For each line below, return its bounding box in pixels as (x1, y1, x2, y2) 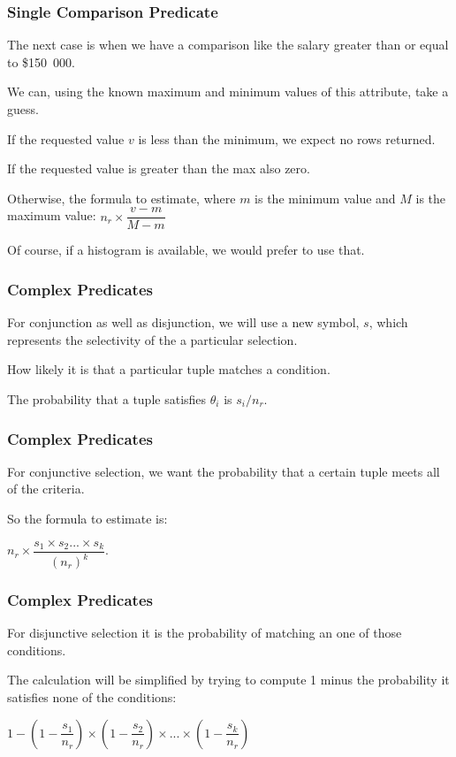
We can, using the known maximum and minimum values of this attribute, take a (7, 82, 449, 101)
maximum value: (7, 206, 96, 225)
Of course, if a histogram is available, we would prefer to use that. (7, 241, 365, 259)
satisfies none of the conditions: (7, 688, 177, 707)
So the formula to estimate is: (7, 509, 168, 528)
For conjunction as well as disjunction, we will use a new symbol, (7, 313, 360, 332)
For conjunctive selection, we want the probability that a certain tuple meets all (7, 462, 440, 480)
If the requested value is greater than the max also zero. (7, 159, 310, 178)
